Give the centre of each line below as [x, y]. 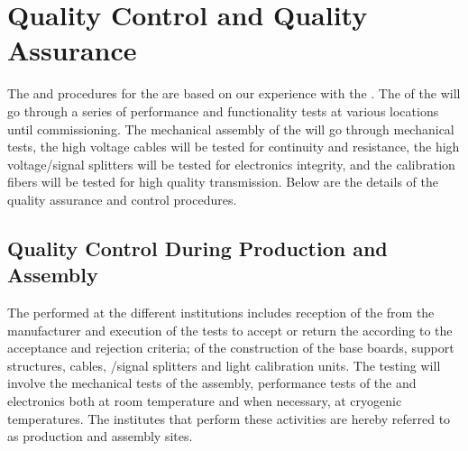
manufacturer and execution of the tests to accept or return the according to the [230, 330]
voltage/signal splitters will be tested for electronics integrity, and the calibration [231, 164]
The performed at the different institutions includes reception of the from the [221, 313]
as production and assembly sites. [100, 436]
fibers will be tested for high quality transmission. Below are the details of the [223, 182]
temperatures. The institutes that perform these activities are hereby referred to [229, 418]
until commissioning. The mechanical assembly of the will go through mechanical [231, 129]
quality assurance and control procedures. [122, 199]
